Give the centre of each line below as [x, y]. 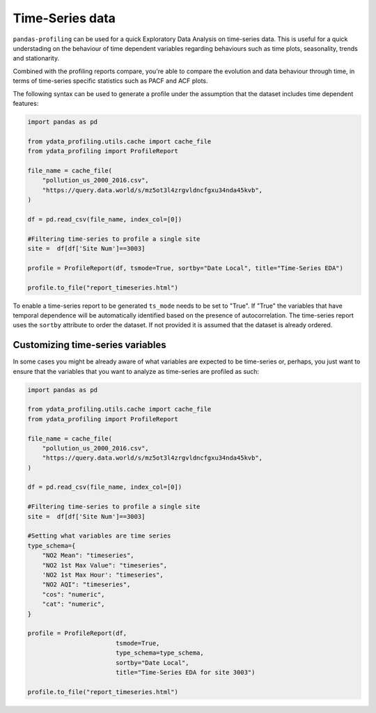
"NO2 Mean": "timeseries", [88, 556]
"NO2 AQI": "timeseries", [86, 585]
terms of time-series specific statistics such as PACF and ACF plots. [110, 81]
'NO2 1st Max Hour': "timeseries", [103, 575]
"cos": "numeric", [73, 594]
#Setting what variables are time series [99, 536]
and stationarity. [36, 58]
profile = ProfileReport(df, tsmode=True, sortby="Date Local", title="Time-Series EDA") [186, 268]
